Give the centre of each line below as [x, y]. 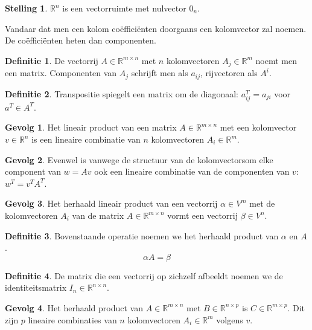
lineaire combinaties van [72, 319]
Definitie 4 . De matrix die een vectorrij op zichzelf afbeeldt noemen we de [144, 275]
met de [262, 203]
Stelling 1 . [26, 8]
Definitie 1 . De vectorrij [52, 60]
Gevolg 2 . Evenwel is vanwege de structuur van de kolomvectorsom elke [139, 159]
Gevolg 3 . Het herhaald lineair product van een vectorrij [111, 203]
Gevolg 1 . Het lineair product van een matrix [91, 127]
